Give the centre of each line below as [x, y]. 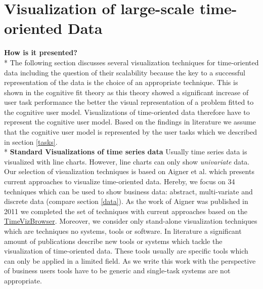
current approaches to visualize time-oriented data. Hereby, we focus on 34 [120, 181]
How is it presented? [41, 52]
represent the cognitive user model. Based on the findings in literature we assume [130, 122]
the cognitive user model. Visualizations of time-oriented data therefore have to [127, 112]
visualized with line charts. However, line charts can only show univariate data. [127, 161]
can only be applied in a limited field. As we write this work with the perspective [130, 260]
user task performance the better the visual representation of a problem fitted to [129, 102]
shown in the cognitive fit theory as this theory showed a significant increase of [126, 92]
